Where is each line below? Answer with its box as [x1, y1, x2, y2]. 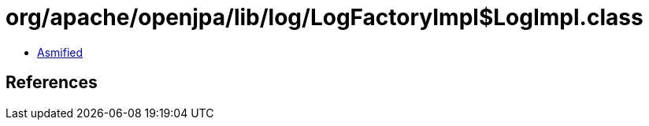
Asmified [37, 45, 83, 59]
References [6, 72, 98, 93]
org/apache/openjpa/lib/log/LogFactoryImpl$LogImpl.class [6, 4, 643, 31]
